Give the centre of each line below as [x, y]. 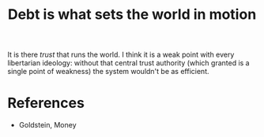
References [46, 103]
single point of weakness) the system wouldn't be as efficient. [108, 72]
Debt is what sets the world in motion [132, 15]
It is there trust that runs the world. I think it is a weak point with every [121, 55]
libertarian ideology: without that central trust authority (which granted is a [128, 63]
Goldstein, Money [47, 125]
